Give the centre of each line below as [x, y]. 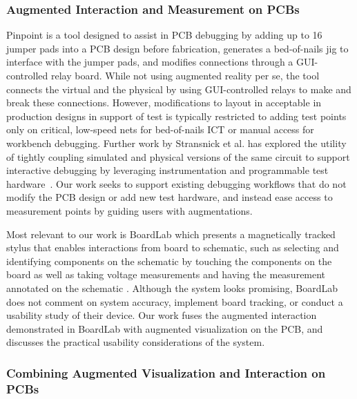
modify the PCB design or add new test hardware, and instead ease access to [170, 197]
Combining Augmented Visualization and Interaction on [166, 372]
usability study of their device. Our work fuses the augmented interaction [162, 315]
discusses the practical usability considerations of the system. [136, 342]
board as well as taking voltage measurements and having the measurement [166, 274]
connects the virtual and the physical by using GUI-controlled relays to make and [179, 89]
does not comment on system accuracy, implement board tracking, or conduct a [175, 301]
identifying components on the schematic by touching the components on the [169, 261]
